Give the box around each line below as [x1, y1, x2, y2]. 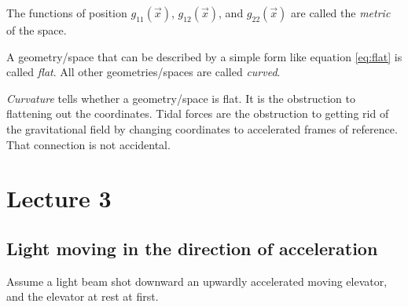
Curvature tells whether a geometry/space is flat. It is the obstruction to [6, 90, 355, 106]
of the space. [6, 22, 67, 38]
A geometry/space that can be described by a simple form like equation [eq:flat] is [6, 48, 402, 64]
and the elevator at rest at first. [6, 288, 159, 305]
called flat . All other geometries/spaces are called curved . [6, 64, 281, 80]
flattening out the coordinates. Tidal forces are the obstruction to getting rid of [6, 105, 389, 122]
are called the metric [291, 5, 391, 20]
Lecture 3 [6, 182, 112, 214]
